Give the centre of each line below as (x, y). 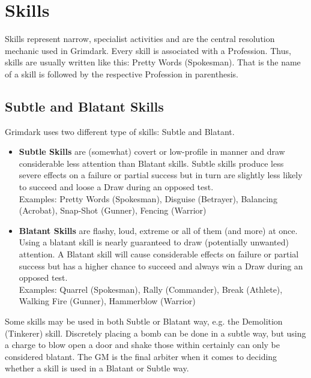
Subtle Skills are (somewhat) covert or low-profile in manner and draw (152, 151)
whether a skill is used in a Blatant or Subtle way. (97, 368)
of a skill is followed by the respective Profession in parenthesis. (122, 73)
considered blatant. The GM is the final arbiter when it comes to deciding (141, 356)
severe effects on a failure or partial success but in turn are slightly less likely (161, 175)
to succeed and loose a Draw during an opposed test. (116, 187)
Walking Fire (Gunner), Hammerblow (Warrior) (107, 301)
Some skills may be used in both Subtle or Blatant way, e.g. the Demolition (144, 321)
